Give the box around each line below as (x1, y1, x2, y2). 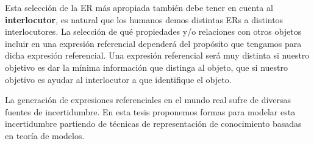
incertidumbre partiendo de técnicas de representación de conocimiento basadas (5, 117, 302, 130)
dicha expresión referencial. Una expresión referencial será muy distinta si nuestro (5, 49, 310, 62)
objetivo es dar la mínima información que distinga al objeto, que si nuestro (5, 60, 288, 73)
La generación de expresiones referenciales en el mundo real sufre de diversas (5, 93, 291, 106)
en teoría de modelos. (5, 129, 85, 142)
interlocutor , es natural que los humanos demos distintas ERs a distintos (5, 13, 284, 26)
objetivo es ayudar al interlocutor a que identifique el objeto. (5, 73, 232, 85)
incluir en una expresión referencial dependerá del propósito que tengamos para (5, 37, 302, 49)
